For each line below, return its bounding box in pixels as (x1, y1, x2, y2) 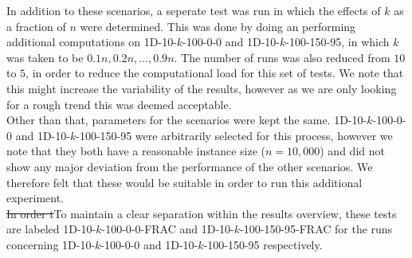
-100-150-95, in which (285, 33, 390, 50)
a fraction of (6, 18, 66, 34)
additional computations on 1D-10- (6, 33, 177, 50)
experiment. (6, 190, 64, 206)
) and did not (320, 143, 385, 159)
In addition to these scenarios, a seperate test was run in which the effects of (6, 2, 381, 18)
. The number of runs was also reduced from (174, 49, 390, 65)
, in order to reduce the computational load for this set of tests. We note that (26, 64, 404, 81)
